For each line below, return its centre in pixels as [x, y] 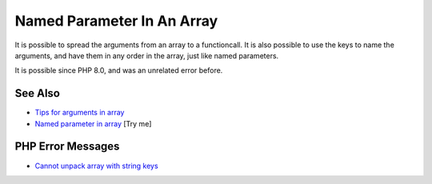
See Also [37, 93]
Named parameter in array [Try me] [93, 123]
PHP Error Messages [67, 147]
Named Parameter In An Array [116, 21]
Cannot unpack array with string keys [97, 166]
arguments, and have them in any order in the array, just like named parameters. [147, 55]
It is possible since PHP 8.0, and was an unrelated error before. [119, 70]
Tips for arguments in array [80, 113]
